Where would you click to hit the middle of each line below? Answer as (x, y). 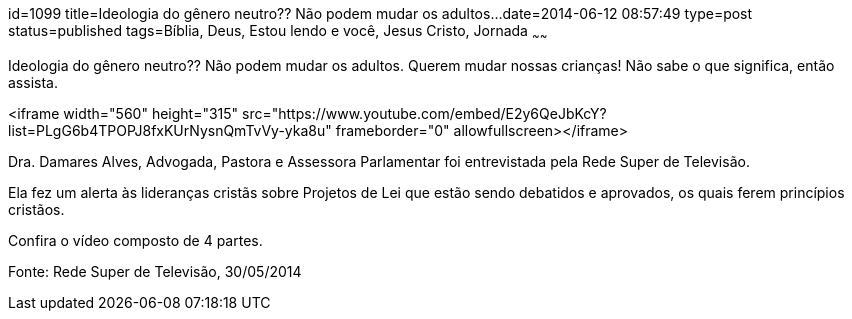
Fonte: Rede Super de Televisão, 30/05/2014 (155, 271)
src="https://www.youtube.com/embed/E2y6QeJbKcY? (424, 113)
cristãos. (36, 209)
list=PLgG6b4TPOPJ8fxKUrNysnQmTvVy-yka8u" (170, 130)
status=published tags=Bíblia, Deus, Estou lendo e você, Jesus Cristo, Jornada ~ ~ (278, 32)
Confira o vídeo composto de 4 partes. (135, 240)
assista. (33, 82)
